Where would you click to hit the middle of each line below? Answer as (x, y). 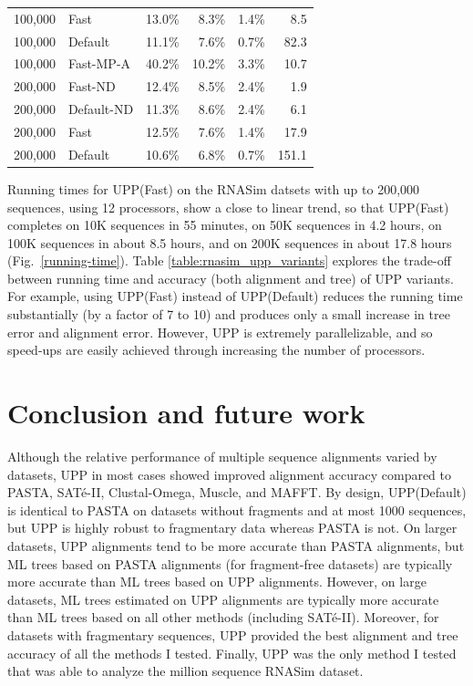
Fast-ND (92, 86)
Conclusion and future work (186, 413)
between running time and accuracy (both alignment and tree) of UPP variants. (231, 278)
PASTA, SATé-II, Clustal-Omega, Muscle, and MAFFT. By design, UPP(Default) (237, 492)
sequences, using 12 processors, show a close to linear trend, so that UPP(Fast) (228, 207)
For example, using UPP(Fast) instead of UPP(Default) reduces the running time (235, 296)
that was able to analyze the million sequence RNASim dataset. (185, 671)
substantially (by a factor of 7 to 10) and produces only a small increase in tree (229, 314)
